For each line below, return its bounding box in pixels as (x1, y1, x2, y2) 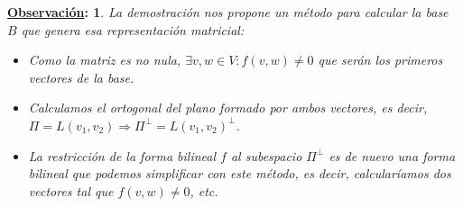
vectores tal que (28, 181, 114, 200)
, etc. (190, 181, 218, 200)
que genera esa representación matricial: (21, 20, 245, 39)
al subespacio (230, 146, 302, 165)
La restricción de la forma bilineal (28, 146, 217, 165)
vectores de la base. (28, 67, 134, 86)
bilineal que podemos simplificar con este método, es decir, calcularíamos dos (28, 164, 451, 183)
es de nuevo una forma (329, 146, 456, 165)
